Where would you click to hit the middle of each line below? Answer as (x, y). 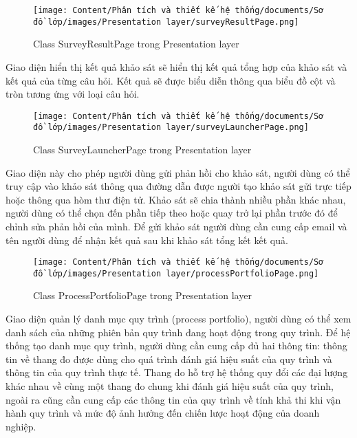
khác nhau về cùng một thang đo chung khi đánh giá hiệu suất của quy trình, (170, 386)
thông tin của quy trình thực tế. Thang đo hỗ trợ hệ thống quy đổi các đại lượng (177, 372)
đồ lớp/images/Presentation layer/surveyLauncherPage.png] (171, 128)
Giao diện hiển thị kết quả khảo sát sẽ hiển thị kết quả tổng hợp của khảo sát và (176, 66)
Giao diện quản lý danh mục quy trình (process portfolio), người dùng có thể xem (178, 319)
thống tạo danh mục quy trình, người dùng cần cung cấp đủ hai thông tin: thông (176, 346)
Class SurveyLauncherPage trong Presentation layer (142, 149)
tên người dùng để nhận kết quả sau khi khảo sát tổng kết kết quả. (147, 240)
